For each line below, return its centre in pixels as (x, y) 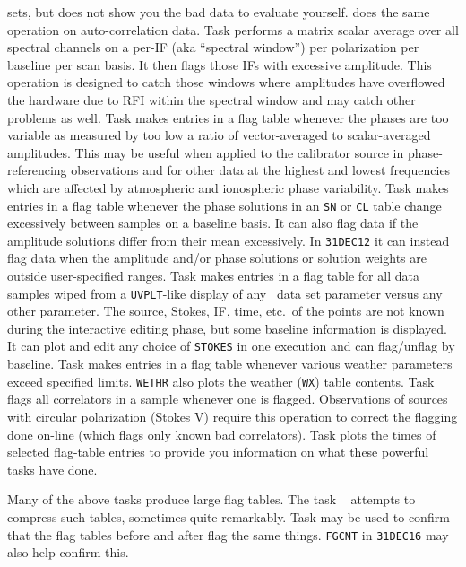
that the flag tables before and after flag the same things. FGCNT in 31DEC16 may (228, 534)
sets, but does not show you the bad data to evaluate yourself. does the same (219, 12)
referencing (37, 170)
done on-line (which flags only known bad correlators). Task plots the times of (222, 434)
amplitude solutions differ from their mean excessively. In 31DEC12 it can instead (229, 240)
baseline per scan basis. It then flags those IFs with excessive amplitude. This (220, 64)
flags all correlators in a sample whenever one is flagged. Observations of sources (228, 399)
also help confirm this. (68, 552)
